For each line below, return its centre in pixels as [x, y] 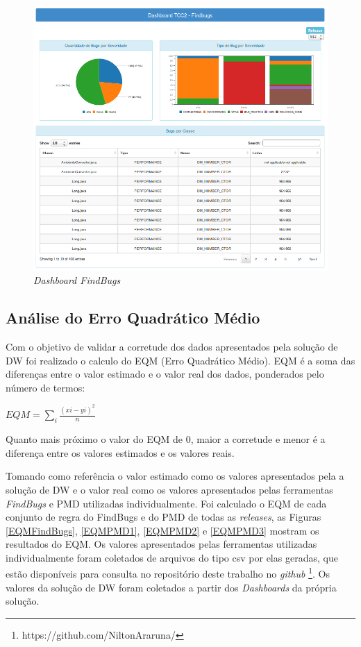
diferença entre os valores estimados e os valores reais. [120, 452]
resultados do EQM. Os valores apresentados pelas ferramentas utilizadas [161, 544]
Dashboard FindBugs [77, 280]
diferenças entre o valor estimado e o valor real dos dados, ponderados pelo [165, 374]
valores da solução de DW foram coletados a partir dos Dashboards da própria [171, 587]
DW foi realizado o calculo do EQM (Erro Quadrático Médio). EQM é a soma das [180, 360]
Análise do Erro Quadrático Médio [133, 318]
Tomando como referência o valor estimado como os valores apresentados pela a [175, 476]
